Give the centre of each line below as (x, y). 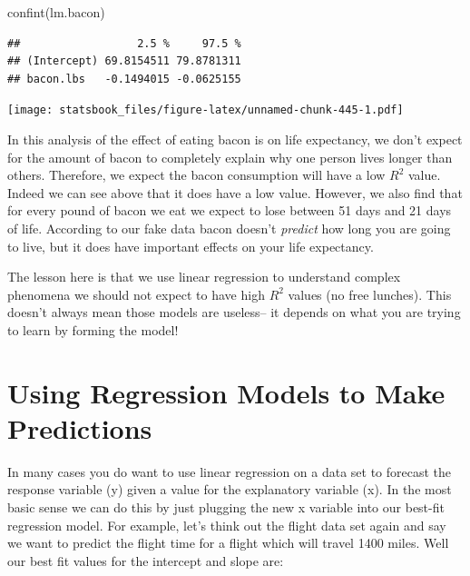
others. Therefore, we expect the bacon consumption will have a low (196, 175)
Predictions (80, 427)
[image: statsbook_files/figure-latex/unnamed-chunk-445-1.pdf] (206, 110)
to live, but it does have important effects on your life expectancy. (191, 246)
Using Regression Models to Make (226, 392)
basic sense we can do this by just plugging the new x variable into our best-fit (226, 507)
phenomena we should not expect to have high (136, 294)
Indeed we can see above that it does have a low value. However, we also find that (235, 192)
